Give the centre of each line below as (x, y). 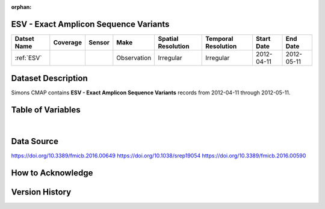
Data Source (35, 141)
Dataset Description (49, 78)
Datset (24, 38)
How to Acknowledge (52, 173)
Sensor (99, 42)
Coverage (68, 42)
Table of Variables (46, 110)
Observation (134, 58)
